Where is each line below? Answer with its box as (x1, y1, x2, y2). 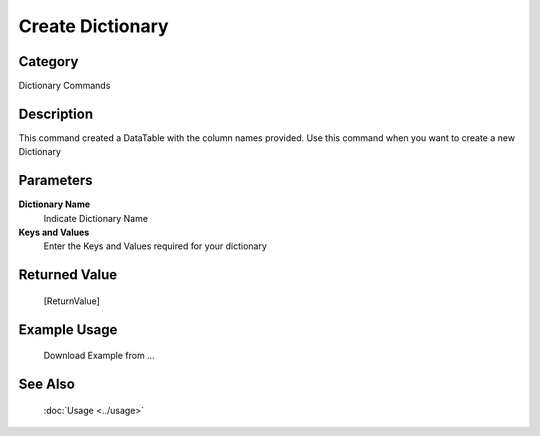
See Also (18, 376, 75, 393)
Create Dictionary (18, 15, 169, 37)
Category (18, 53, 79, 70)
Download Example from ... (43, 350, 155, 362)
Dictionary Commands (18, 80, 111, 92)
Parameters (18, 172, 93, 189)
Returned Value (18, 266, 118, 284)
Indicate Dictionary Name (43, 212, 149, 224)
